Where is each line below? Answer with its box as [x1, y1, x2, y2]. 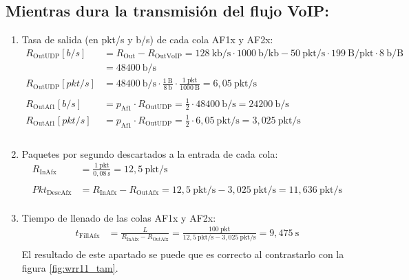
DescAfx [47, 189, 72, 197]
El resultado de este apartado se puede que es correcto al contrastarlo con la [21, 246, 344, 261]
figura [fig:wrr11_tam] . [21, 260, 118, 275]
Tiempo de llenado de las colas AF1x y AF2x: [21, 210, 216, 224]
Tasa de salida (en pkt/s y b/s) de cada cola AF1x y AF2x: [21, 32, 273, 47]
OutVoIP [154, 53, 182, 60]
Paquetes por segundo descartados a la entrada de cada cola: [21, 146, 278, 161]
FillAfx [78, 233, 100, 240]
